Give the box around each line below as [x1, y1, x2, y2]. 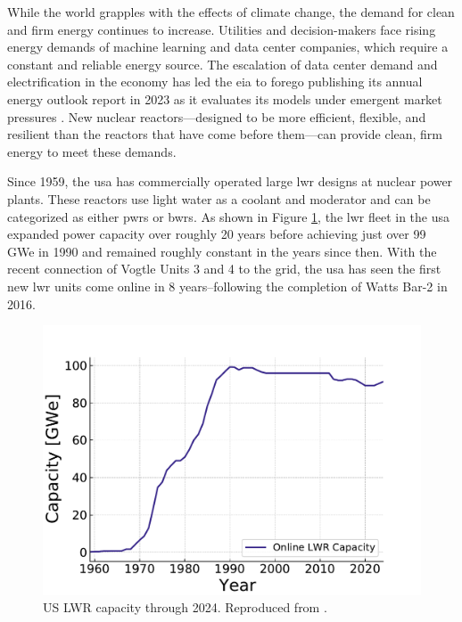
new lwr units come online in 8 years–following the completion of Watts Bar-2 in [7, 276, 448, 295]
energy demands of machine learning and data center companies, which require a [7, 37, 449, 56]
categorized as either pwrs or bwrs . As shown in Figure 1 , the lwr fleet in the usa [7, 207, 450, 225]
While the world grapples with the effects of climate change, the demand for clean [7, 3, 455, 20]
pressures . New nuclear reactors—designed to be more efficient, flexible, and [7, 107, 426, 126]
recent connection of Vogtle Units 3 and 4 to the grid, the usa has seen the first [7, 259, 441, 278]
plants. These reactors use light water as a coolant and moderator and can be [7, 189, 431, 208]
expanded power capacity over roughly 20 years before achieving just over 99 [7, 225, 426, 243]
